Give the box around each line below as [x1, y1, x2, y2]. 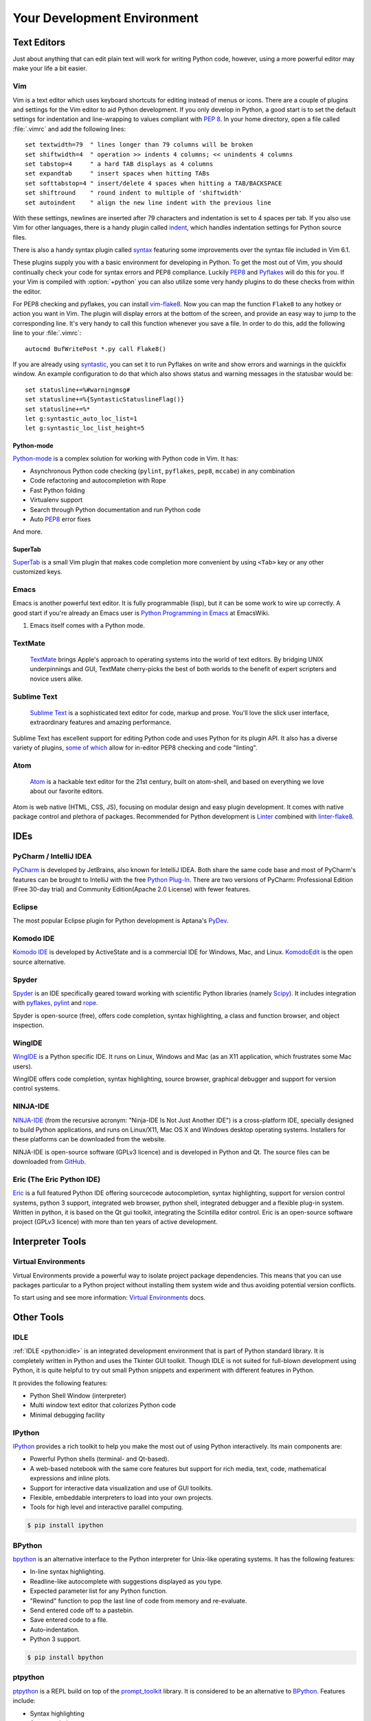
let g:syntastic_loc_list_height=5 [25, 424, 145, 432]
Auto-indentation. [30, 1625, 80, 1634]
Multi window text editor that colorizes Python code [30, 1401, 177, 1409]
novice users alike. [30, 675, 83, 683]
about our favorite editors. [30, 787, 104, 795]
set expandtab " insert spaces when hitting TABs [25, 169, 210, 178]
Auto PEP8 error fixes [30, 515, 91, 523]
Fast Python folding [30, 486, 85, 494]
